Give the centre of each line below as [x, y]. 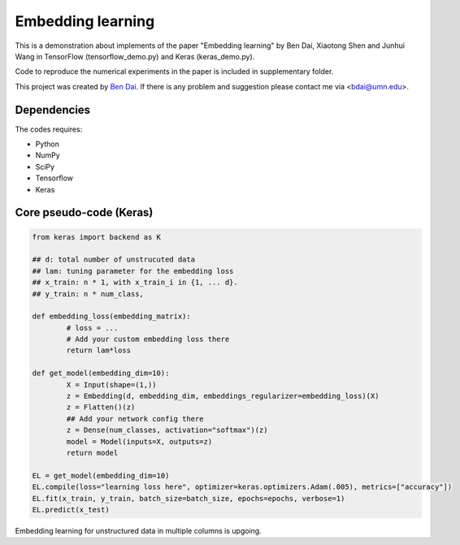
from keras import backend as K [97, 237]
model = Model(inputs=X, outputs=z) [139, 441]
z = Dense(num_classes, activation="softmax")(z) [167, 430]
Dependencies [53, 110]
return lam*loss [99, 350]
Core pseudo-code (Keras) [84, 212]
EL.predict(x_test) [71, 509]
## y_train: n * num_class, [88, 294]
